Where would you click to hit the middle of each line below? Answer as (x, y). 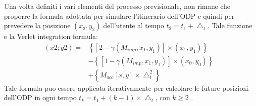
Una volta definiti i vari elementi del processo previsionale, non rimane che (117, 6)
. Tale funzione (230, 25)
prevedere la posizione (37, 25)
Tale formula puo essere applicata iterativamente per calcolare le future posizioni (127, 88)
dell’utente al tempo (134, 25)
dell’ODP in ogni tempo (40, 97)
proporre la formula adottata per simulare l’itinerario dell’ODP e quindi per (119, 16)
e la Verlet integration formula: (51, 36)
